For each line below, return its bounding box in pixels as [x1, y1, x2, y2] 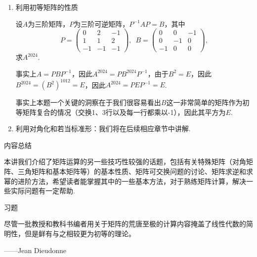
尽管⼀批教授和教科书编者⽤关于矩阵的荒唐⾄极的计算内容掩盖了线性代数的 [4, 219, 246, 229]
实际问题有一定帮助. [10, 185, 75, 196]
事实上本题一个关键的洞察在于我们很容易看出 [15, 97, 161, 108]
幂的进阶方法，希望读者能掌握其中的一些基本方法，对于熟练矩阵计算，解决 [4, 176, 246, 186]
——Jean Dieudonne [4, 245, 67, 255]
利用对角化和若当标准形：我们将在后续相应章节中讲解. [15, 123, 191, 134]
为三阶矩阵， [28, 18, 70, 29]
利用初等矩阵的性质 [15, 2, 78, 12]
